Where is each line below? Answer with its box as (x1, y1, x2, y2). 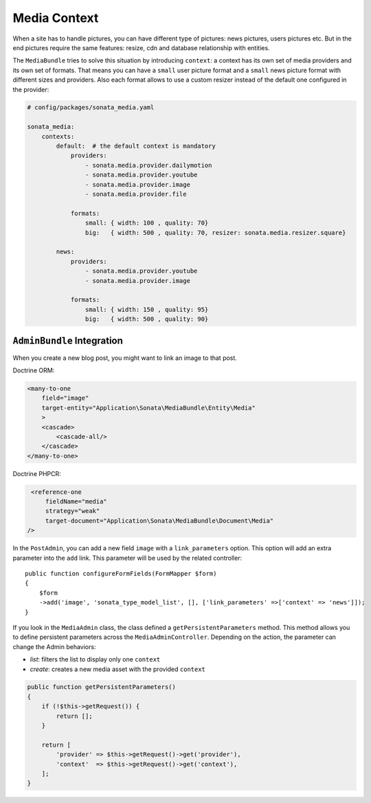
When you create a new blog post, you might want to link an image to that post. (12, 354, 237, 362)
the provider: (12, 85, 49, 93)
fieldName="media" (45, 498, 108, 506)
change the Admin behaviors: (12, 642, 96, 651)
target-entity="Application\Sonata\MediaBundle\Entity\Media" (41, 404, 256, 411)
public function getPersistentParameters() (27, 683, 177, 691)
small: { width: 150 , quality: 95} (85, 306, 209, 313)
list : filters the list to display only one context (30, 655, 161, 664)
